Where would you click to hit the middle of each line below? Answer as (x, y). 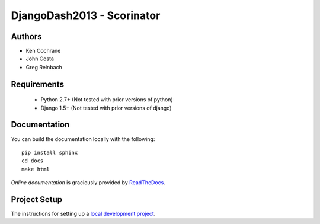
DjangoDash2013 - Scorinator (86, 15)
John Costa (40, 59)
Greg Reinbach (44, 67)
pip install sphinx (50, 152)
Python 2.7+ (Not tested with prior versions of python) (107, 100)
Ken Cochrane (43, 51)
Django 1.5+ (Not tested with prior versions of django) (106, 108)
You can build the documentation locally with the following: (83, 139)
